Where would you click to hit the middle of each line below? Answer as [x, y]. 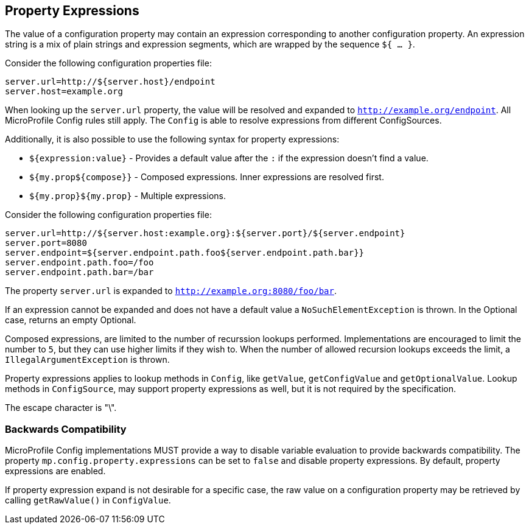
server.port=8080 [46, 243]
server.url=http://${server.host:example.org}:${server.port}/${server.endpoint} [205, 233]
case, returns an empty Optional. [71, 320]
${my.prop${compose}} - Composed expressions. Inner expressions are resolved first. [207, 177]
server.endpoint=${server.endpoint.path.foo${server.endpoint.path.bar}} [185, 253]
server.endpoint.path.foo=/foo [79, 263]
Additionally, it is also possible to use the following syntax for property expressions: [172, 139]
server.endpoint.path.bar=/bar [79, 272]
